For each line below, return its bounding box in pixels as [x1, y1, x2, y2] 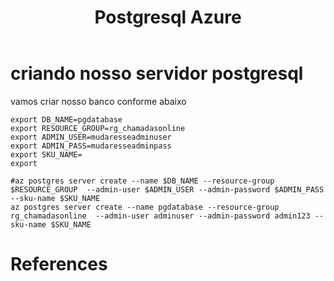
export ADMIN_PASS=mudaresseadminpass [10, 141, 172, 151]
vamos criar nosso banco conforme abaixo [10, 95, 187, 107]
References [10, 253, 108, 276]
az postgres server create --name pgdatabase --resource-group [10, 202, 280, 212]
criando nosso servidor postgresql [10, 62, 304, 85]
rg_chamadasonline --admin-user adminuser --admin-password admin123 [10, 211, 311, 221]
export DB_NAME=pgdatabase [10, 114, 123, 125]
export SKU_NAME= [10, 149, 83, 160]
